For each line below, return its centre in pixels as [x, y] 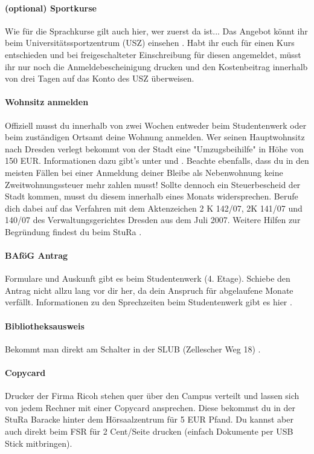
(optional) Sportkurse [51, 8]
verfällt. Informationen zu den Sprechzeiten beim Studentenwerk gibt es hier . [149, 302]
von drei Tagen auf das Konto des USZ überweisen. [100, 78]
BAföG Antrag [37, 255]
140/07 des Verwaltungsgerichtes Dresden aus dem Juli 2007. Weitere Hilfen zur [153, 220]
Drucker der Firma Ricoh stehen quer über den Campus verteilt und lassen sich [152, 396]
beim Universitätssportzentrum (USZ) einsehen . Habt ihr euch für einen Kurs [150, 43]
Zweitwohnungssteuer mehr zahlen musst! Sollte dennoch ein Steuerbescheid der [153, 184]
